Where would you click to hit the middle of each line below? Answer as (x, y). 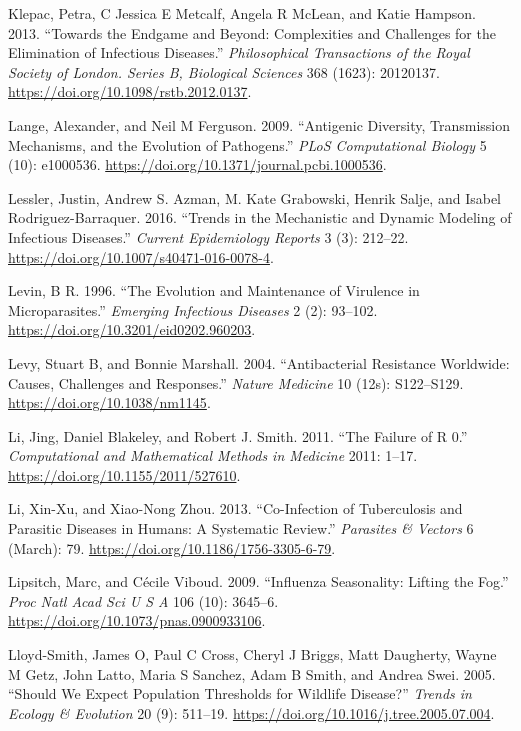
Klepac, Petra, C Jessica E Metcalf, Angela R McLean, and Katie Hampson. (242, 13)
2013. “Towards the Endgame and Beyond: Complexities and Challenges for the (252, 32)
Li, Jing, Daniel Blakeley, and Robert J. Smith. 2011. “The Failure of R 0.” (238, 435)
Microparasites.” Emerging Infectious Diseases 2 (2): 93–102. (193, 309)
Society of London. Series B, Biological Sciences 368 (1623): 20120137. (224, 71)
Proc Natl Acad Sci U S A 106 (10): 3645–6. (143, 600)
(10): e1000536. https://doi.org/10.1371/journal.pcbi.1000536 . (197, 164)
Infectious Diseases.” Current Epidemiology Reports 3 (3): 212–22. (208, 236)
